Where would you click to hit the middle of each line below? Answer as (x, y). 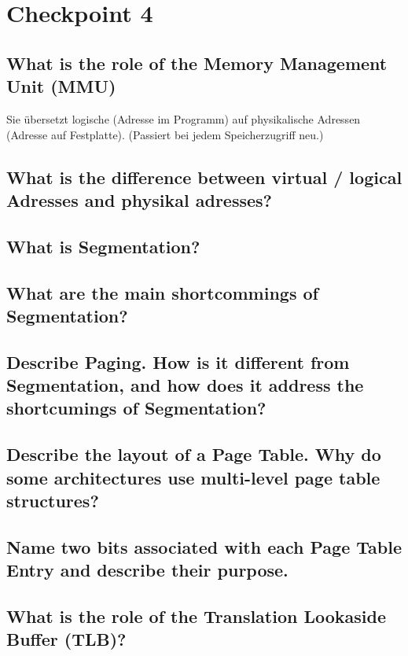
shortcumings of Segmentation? (136, 408)
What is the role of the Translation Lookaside (197, 615)
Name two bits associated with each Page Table (204, 546)
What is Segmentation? (103, 246)
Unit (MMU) (61, 86)
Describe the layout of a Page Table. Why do (194, 454)
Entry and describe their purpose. (147, 570)
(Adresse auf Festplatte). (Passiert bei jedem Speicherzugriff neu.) (165, 134)
